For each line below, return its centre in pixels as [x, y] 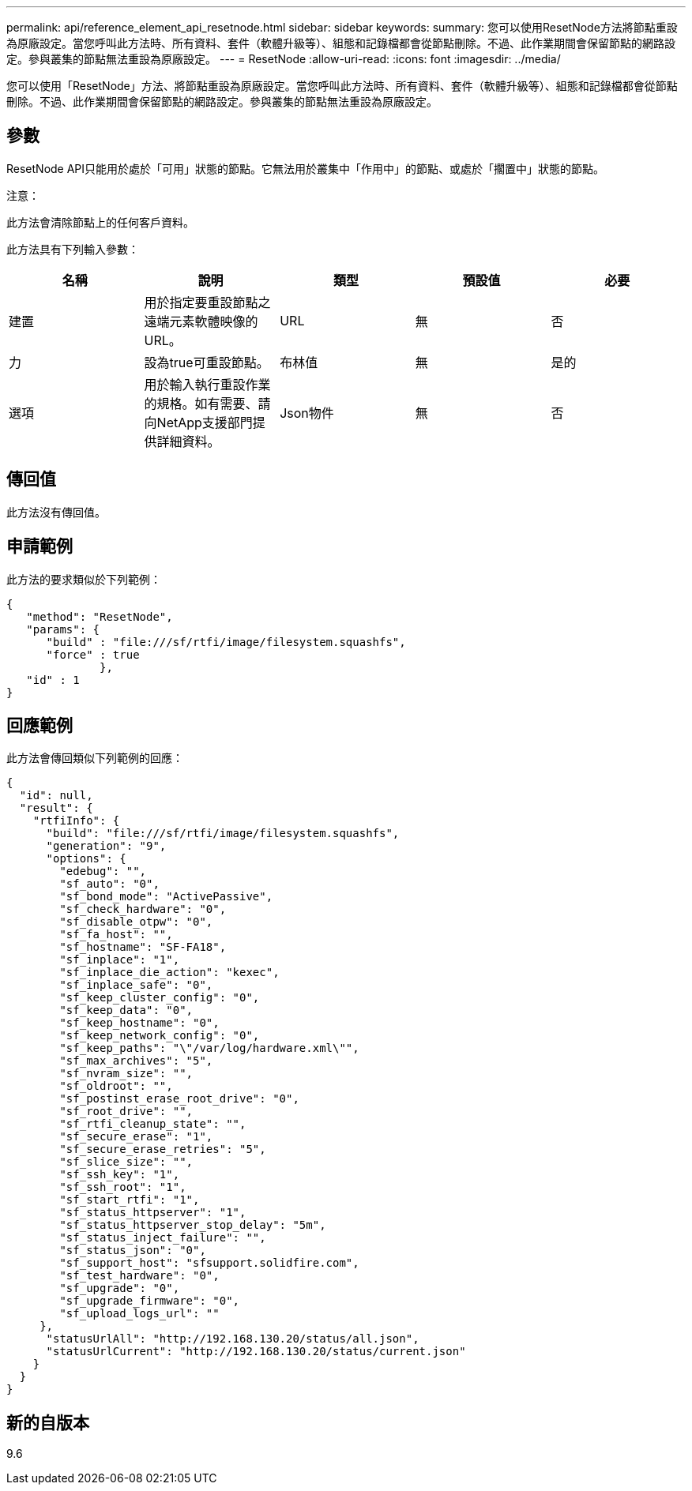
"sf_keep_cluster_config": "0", [160, 998]
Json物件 [307, 413]
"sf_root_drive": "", [126, 1112]
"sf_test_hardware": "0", [139, 1276]
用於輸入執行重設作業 [207, 384]
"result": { [56, 808]
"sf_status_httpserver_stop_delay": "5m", [193, 1225]
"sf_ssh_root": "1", [123, 1187]
